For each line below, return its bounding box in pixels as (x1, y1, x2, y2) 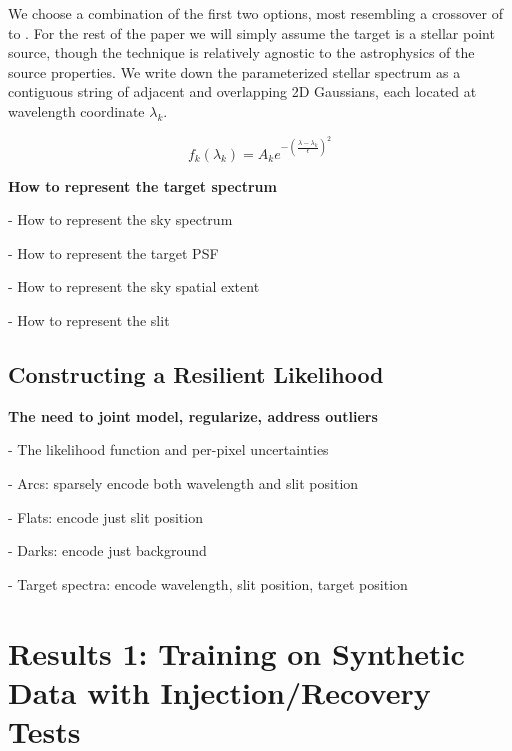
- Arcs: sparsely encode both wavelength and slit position (8, 472, 359, 493)
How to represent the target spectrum (8, 175, 277, 196)
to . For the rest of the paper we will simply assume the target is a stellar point (8, 22, 495, 43)
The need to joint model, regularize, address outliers (8, 405, 378, 426)
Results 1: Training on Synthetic (8, 632, 465, 673)
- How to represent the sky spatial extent (8, 276, 260, 297)
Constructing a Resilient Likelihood (8, 358, 384, 389)
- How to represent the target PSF (8, 242, 219, 263)
